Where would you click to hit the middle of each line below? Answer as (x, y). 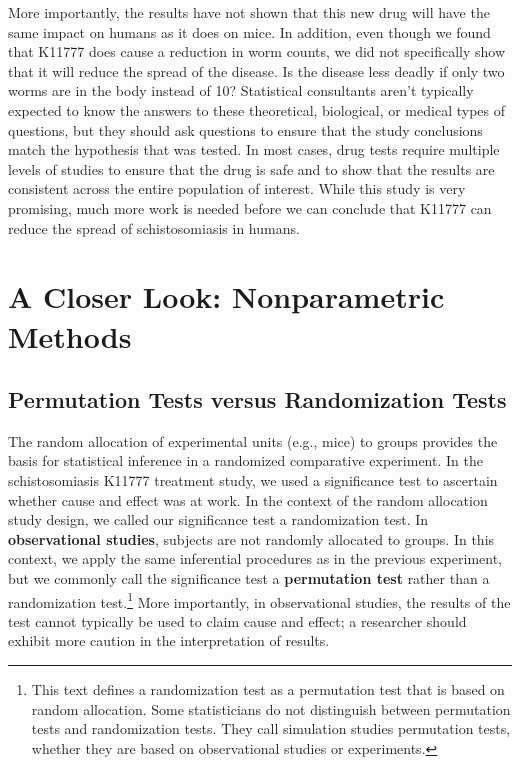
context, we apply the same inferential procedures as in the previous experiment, (255, 558)
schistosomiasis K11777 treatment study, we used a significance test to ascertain (253, 480)
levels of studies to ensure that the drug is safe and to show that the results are (251, 168)
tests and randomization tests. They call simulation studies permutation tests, (271, 728)
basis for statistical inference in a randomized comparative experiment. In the (245, 460)
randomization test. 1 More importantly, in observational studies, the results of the (259, 600)
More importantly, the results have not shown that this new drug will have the (249, 12)
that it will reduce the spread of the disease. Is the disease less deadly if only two (256, 70)
